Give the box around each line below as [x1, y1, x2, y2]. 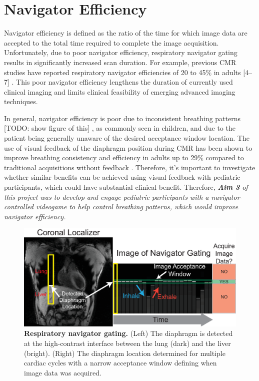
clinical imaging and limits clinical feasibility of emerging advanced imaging [4, 86, 235, 97]
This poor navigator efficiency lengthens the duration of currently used [16, 77, 233, 87]
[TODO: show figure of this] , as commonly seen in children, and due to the [4, 123, 235, 133]
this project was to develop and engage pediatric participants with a [4, 191, 209, 202]
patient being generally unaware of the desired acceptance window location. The [4, 133, 249, 143]
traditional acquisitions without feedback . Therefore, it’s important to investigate [4, 162, 255, 172]
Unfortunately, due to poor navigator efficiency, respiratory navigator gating [4, 47, 237, 58]
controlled [4, 201, 33, 212]
